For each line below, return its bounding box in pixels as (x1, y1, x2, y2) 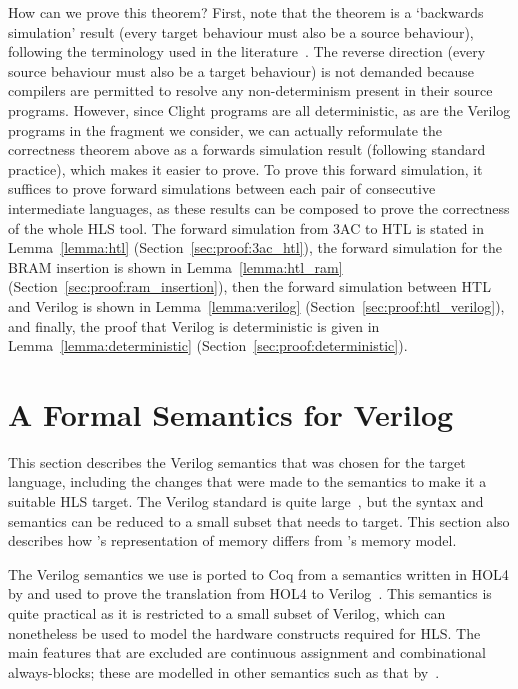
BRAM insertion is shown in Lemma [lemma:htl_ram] (8, 256, 343, 277)
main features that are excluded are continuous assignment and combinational (8, 642, 486, 663)
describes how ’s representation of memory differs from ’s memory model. (8, 530, 457, 551)
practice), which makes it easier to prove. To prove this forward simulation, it (8, 158, 483, 179)
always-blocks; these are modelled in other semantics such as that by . (8, 661, 440, 682)
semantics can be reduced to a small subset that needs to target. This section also (8, 510, 510, 531)
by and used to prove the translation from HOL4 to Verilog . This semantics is (8, 583, 492, 604)
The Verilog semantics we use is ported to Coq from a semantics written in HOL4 (8, 563, 509, 584)
